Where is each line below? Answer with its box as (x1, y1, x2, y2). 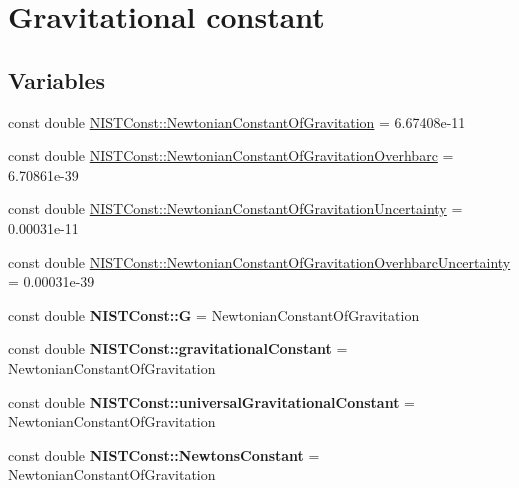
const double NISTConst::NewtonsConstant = (8, 444, 320, 465)
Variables (8, 64, 106, 95)
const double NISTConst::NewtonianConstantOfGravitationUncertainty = (8, 198, 463, 219)
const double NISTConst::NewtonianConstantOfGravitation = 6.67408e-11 (8, 111, 466, 132)
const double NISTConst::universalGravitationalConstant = (8, 391, 415, 412)
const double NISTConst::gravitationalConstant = (8, 338, 348, 359)
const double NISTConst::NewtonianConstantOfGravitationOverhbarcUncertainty (8, 251, 511, 272)
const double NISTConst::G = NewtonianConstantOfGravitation (8, 304, 420, 325)
